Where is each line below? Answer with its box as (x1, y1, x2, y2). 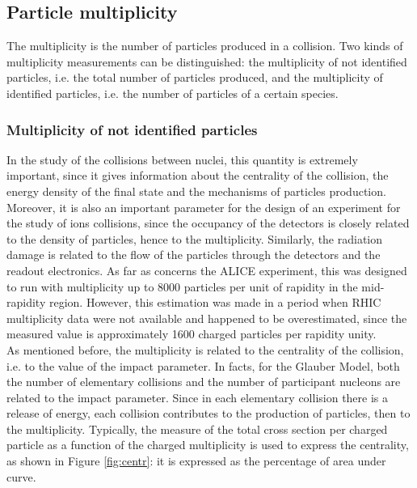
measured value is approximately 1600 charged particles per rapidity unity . (6, 325, 377, 342)
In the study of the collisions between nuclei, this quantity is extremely (6, 151, 358, 168)
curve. (6, 468, 36, 485)
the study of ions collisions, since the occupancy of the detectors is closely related (6, 214, 410, 231)
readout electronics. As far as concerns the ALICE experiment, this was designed (6, 261, 407, 278)
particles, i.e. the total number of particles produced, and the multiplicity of (6, 69, 383, 86)
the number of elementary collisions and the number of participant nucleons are (6, 373, 401, 390)
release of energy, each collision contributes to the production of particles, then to (6, 405, 411, 422)
